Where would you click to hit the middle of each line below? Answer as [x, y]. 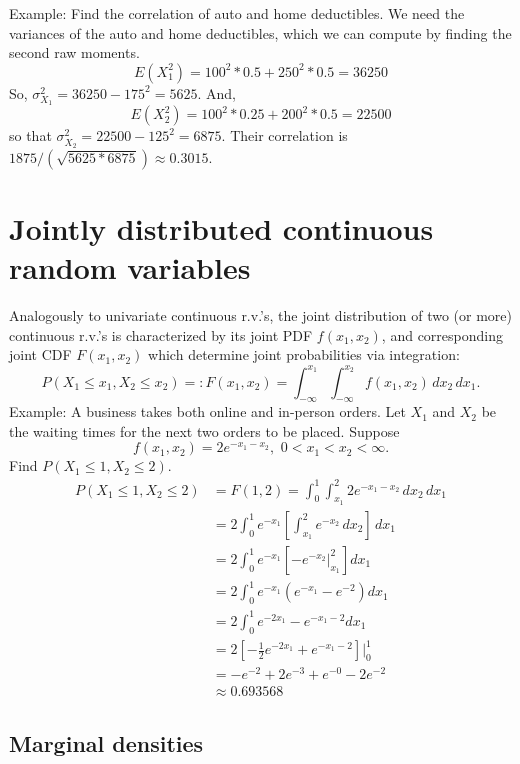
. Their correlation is [284, 135]
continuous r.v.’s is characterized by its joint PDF [161, 334]
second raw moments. [74, 52]
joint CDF [40, 354]
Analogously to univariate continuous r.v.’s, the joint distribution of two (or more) [261, 315]
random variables [130, 267]
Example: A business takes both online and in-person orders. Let [207, 411]
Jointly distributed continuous [221, 228]
